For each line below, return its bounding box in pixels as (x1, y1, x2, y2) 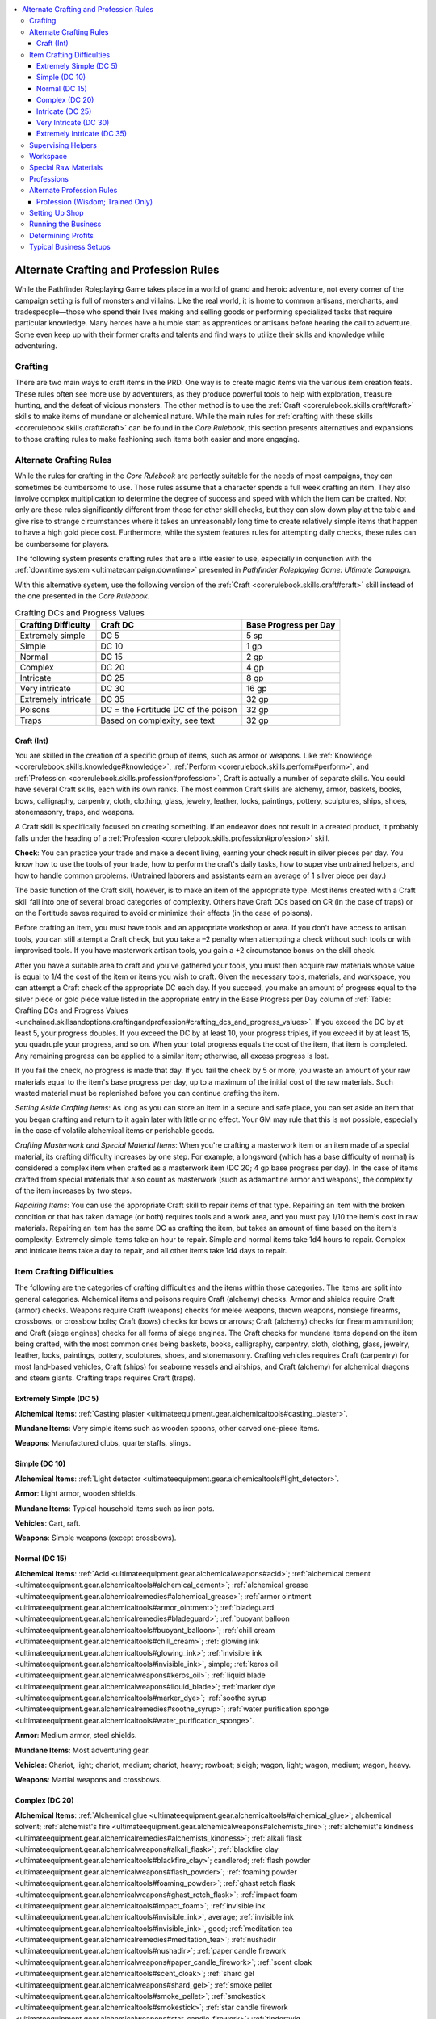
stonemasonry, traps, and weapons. (15, 807, 135, 816)
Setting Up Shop (29, 208, 84, 218)
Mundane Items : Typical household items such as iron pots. (15, 1503, 215, 1513)
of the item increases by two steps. (15, 1186, 132, 1195)
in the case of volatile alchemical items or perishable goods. (15, 1126, 215, 1135)
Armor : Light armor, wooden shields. (15, 1488, 137, 1498)
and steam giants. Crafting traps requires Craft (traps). (15, 1373, 196, 1383)
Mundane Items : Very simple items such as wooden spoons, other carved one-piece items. (15, 1424, 320, 1433)
